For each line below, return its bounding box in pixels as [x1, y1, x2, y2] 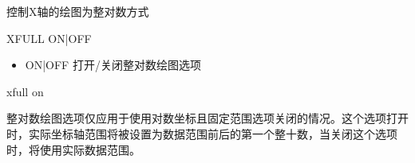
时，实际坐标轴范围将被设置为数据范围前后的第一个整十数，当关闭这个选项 [6, 125, 397, 142]
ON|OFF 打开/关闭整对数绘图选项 [25, 56, 201, 73]
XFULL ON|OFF [6, 29, 92, 46]
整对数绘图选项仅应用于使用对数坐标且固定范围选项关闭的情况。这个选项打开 [6, 110, 409, 126]
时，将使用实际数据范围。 [6, 141, 140, 157]
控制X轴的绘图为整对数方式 [6, 3, 149, 19]
